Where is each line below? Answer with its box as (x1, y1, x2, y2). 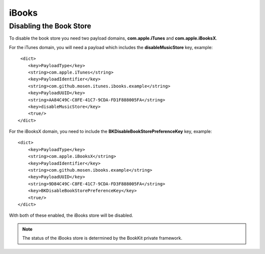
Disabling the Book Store (9, 22, 92, 30)
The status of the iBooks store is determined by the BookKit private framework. (22, 235, 183, 241)
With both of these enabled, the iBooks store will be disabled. (9, 212, 133, 218)
